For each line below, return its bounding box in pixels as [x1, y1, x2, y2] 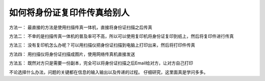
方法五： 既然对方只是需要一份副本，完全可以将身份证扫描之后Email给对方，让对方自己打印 [9, 60, 193, 66]
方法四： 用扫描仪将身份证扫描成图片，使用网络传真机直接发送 [9, 51, 135, 57]
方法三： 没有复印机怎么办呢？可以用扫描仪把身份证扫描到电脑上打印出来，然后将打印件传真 [9, 42, 195, 48]
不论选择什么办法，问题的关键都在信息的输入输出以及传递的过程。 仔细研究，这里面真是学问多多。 [9, 69, 208, 75]
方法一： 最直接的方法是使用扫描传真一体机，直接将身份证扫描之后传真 [9, 24, 152, 30]
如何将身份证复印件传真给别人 [9, 7, 130, 18]
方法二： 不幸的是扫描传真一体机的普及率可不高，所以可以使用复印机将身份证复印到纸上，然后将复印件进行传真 [9, 33, 234, 39]
